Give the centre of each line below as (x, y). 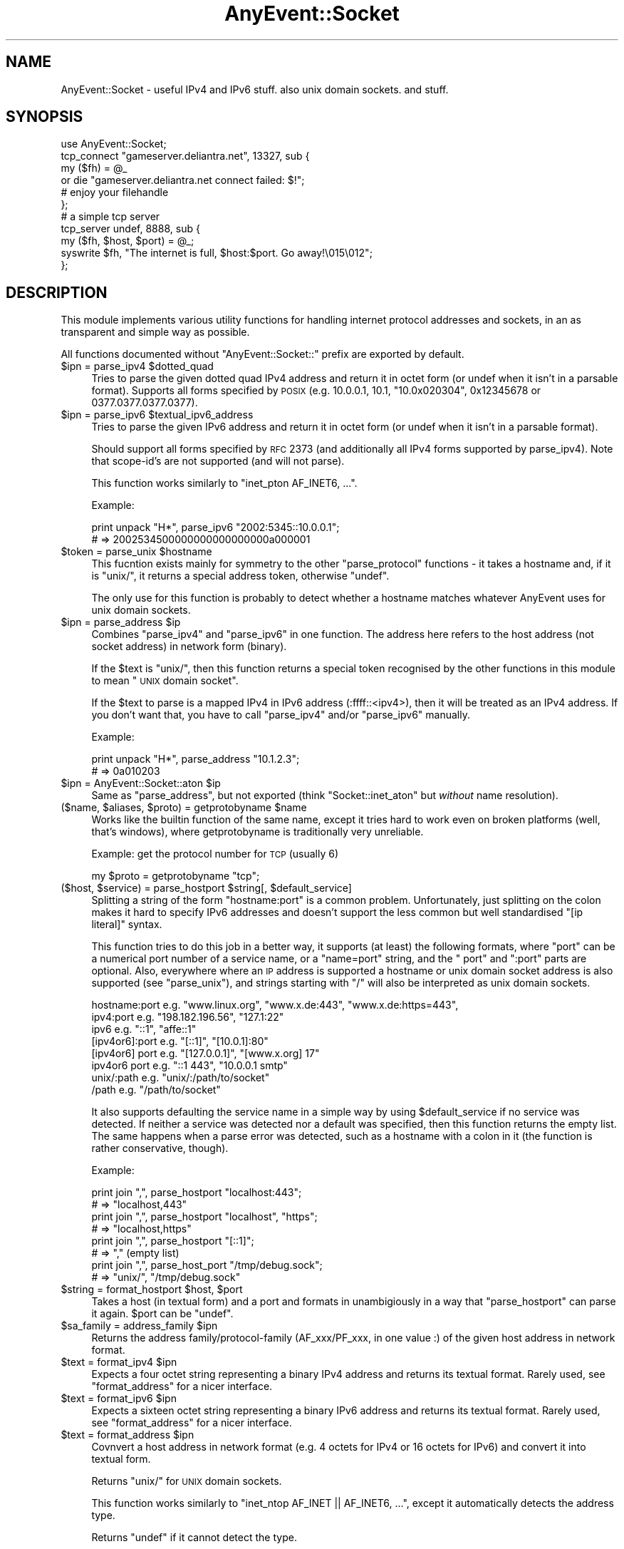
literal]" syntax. (127, 925)
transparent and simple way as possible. (155, 332)
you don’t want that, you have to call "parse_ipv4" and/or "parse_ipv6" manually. (281, 715)
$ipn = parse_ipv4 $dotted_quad (137, 366)
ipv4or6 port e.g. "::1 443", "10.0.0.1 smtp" (189, 1066)
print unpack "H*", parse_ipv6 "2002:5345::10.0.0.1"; (215, 528)
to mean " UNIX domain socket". (165, 681)
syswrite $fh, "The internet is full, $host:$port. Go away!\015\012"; (217, 253)
